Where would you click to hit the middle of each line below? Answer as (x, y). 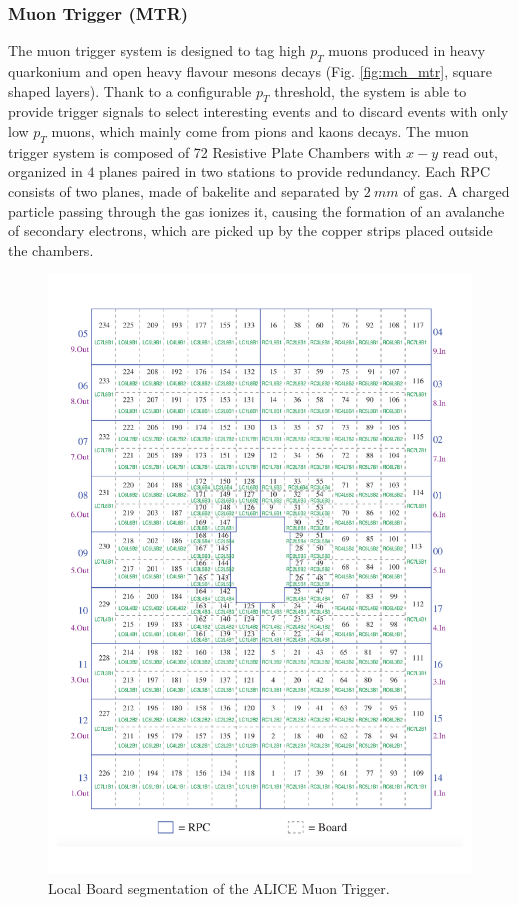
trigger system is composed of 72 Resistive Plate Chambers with (205, 151)
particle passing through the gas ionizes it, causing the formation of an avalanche (256, 210)
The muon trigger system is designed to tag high (157, 50)
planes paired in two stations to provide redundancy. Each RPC (295, 171)
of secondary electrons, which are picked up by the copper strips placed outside (250, 230)
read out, (470, 151)
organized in (45, 171)
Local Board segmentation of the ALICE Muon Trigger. (219, 887)
